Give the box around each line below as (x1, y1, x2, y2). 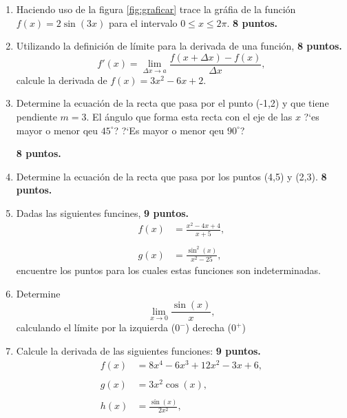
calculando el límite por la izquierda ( (16, 320, 176, 335)
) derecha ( (185, 320, 232, 335)
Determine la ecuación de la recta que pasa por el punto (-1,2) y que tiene (16, 96, 329, 110)
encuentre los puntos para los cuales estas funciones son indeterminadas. (16, 263, 321, 278)
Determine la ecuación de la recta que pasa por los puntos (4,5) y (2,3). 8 (16, 169, 327, 183)
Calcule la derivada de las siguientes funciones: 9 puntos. (16, 343, 261, 357)
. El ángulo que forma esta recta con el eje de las (86, 109, 293, 124)
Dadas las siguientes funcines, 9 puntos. (16, 206, 189, 220)
